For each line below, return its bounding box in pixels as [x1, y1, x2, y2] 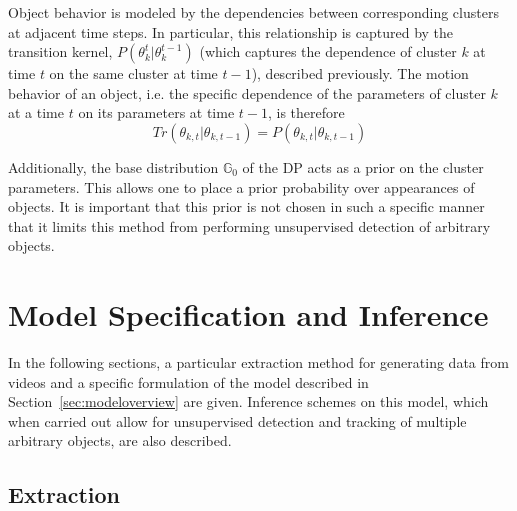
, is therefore [268, 102, 345, 123]
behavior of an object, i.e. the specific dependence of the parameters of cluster [8, 82, 486, 103]
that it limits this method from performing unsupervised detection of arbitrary [8, 215, 491, 236]
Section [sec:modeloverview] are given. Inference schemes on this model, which [8, 391, 489, 412]
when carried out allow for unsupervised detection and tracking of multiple [8, 410, 467, 431]
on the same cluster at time [49, 63, 218, 84]
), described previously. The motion [251, 63, 469, 84]
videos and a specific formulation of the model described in [8, 371, 369, 392]
